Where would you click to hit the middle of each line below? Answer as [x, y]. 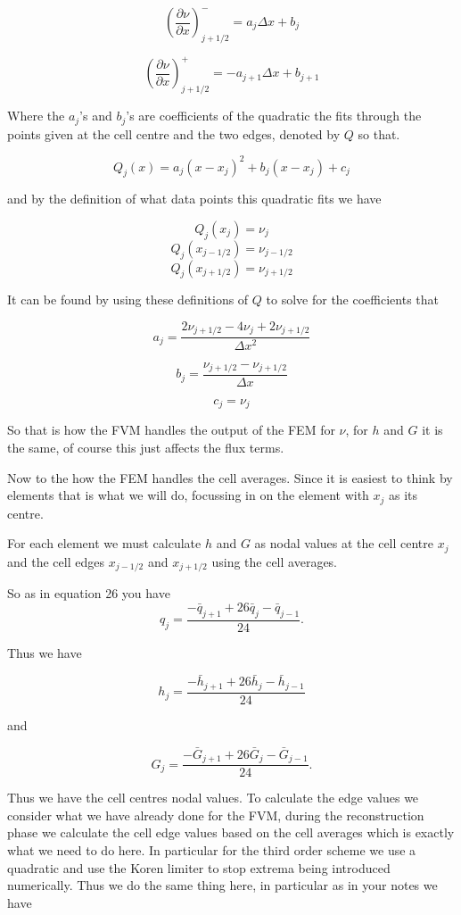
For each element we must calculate [104, 543]
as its [403, 495]
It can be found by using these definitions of [128, 299]
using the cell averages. [275, 561]
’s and [96, 116]
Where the [36, 116]
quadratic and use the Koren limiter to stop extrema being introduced [199, 867]
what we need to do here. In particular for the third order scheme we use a [212, 849]
